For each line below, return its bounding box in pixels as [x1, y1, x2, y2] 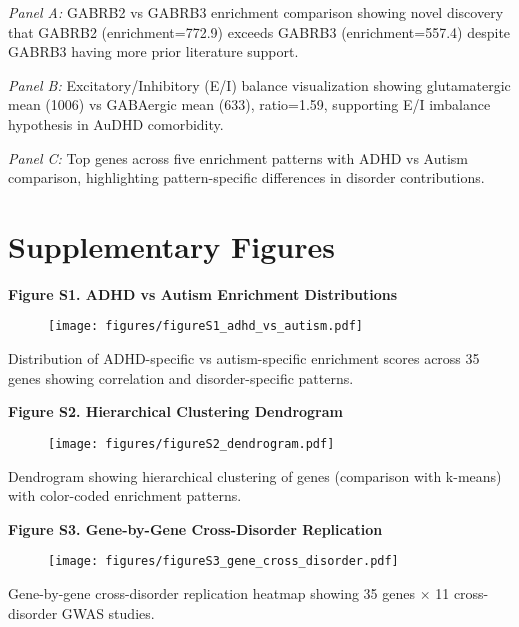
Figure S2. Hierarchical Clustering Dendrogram [8, 401, 343, 422]
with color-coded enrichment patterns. [8, 485, 242, 506]
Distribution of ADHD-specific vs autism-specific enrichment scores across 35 [8, 348, 480, 369]
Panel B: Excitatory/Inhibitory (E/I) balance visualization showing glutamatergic [8, 74, 511, 95]
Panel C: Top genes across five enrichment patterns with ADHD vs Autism [8, 147, 469, 168]
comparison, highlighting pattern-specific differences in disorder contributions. [8, 167, 485, 188]
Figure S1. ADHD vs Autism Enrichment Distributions [8, 283, 398, 304]
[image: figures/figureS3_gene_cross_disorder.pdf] [48, 554, 399, 569]
